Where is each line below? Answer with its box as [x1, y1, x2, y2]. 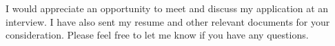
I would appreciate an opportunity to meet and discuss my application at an [6, 1, 329, 15]
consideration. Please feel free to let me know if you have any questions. [6, 28, 309, 42]
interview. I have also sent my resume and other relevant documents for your [6, 14, 330, 28]
